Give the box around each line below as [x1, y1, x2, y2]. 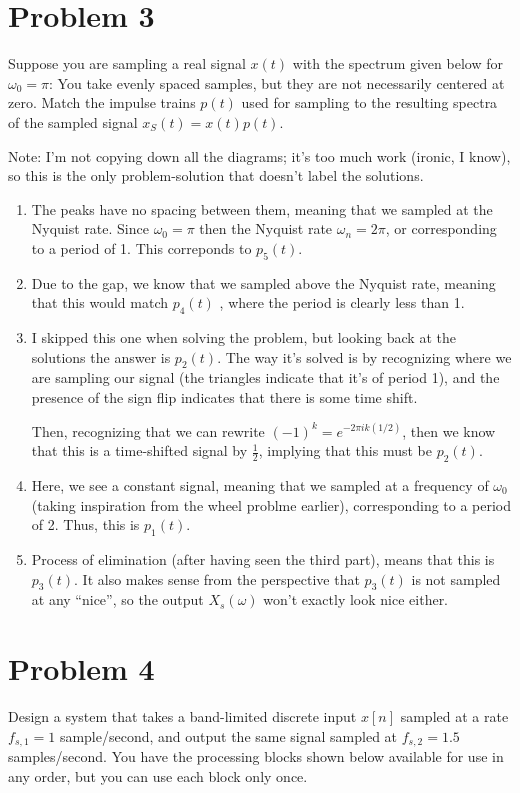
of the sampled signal [8, 111, 138, 132]
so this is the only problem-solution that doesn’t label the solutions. [8, 165, 424, 186]
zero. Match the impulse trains [8, 92, 196, 113]
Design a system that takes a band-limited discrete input [8, 706, 357, 727]
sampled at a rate [400, 706, 509, 727]
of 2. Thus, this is [31, 514, 140, 535]
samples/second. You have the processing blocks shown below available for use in [8, 746, 504, 767]
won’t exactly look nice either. [263, 589, 449, 610]
